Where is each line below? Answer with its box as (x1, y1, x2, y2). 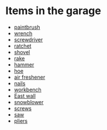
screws (13, 105, 32, 112)
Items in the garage (5, 4, 102, 18)
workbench (13, 86, 42, 93)
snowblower (13, 98, 44, 105)
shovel (13, 48, 30, 55)
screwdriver (13, 36, 43, 43)
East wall (13, 92, 36, 99)
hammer (13, 61, 34, 68)
